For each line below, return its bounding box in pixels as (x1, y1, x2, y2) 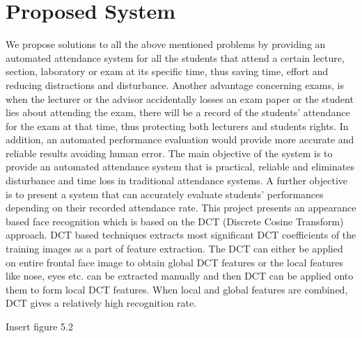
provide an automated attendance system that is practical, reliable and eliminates (6, 159, 354, 174)
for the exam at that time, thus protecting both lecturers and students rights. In (6, 118, 349, 133)
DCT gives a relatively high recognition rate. (6, 296, 197, 310)
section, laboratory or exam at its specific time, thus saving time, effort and (6, 64, 329, 79)
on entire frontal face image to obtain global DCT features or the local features (6, 255, 344, 269)
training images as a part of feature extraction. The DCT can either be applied (6, 241, 343, 256)
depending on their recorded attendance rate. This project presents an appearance (6, 200, 356, 215)
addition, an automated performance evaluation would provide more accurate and (6, 132, 354, 147)
